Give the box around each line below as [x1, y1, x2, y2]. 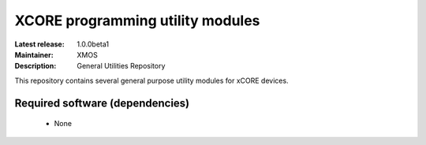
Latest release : [14, 39, 65, 49]
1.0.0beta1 [77, 39, 110, 49]
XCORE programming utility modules [14, 12, 260, 29]
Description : [14, 61, 57, 71]
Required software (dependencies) [14, 96, 190, 110]
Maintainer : [14, 50, 54, 59]
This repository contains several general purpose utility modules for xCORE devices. [14, 76, 289, 85]
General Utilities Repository [77, 61, 166, 71]
